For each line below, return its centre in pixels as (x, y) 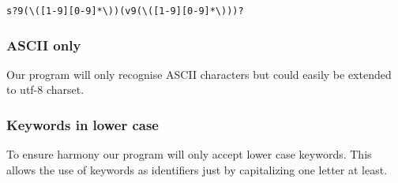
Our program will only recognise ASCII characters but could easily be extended (199, 74)
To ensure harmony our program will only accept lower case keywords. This (189, 154)
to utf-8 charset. (45, 90)
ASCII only (44, 45)
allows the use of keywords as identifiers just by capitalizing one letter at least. (197, 169)
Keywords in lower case (83, 124)
